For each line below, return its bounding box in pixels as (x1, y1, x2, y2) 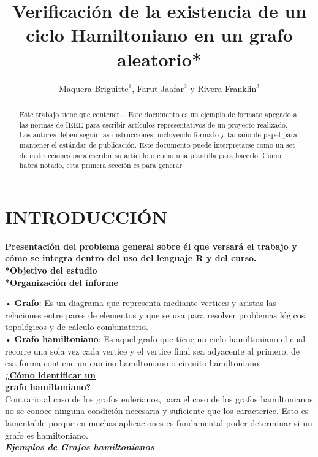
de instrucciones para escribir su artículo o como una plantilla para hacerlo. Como (19, 150, 281, 160)
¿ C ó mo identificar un (5, 368, 96, 381)
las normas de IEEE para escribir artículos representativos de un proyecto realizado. (19, 119, 288, 129)
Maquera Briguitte (59, 82, 129, 94)
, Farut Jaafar (132, 82, 184, 94)
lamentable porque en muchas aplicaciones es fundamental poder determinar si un (5, 417, 312, 429)
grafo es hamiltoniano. (5, 428, 88, 441)
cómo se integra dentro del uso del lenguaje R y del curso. (5, 252, 257, 264)
